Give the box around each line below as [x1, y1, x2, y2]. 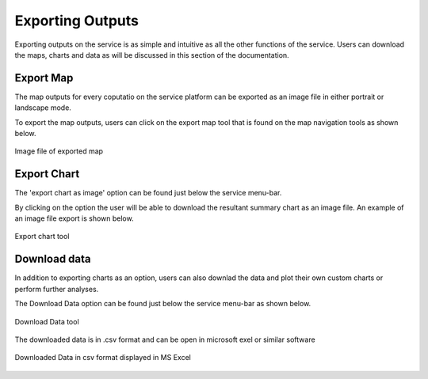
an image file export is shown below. [14, 214, 134, 223]
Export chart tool [14, 232, 70, 241]
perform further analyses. [14, 284, 99, 294]
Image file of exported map [14, 146, 103, 156]
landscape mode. [14, 103, 71, 112]
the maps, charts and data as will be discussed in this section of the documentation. [14, 50, 289, 59]
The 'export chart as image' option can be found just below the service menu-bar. [14, 188, 282, 198]
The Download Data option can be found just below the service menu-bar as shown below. [14, 299, 311, 309]
